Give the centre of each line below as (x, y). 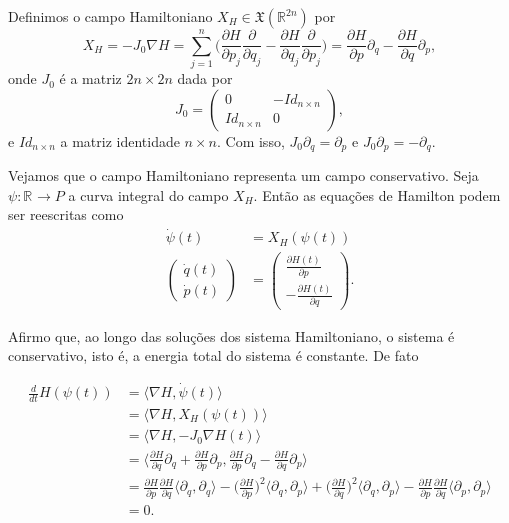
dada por (205, 78)
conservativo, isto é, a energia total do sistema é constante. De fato (213, 355)
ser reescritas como (66, 214)
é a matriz (90, 78)
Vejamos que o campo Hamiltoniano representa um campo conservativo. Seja (243, 175)
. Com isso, (250, 140)
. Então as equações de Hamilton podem (377, 194)
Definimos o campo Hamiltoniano (110, 16)
